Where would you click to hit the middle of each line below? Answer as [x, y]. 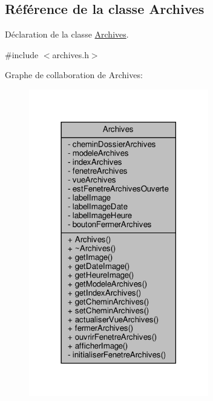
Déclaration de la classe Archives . [67, 34]
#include [22, 54]
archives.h [70, 54]
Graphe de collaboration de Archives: [74, 75]
